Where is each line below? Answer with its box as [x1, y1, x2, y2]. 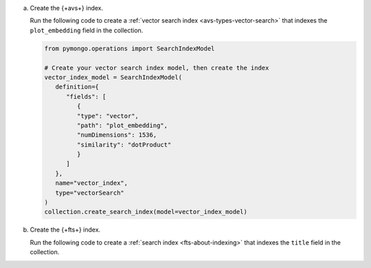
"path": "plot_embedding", [76, 121, 168, 129]
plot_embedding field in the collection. [30, 26, 144, 34]
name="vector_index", [55, 179, 128, 187]
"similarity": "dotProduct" [76, 141, 172, 148]
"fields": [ [66, 93, 106, 100]
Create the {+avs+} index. [30, 4, 103, 12]
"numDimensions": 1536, [76, 131, 157, 139]
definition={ [55, 83, 100, 91]
